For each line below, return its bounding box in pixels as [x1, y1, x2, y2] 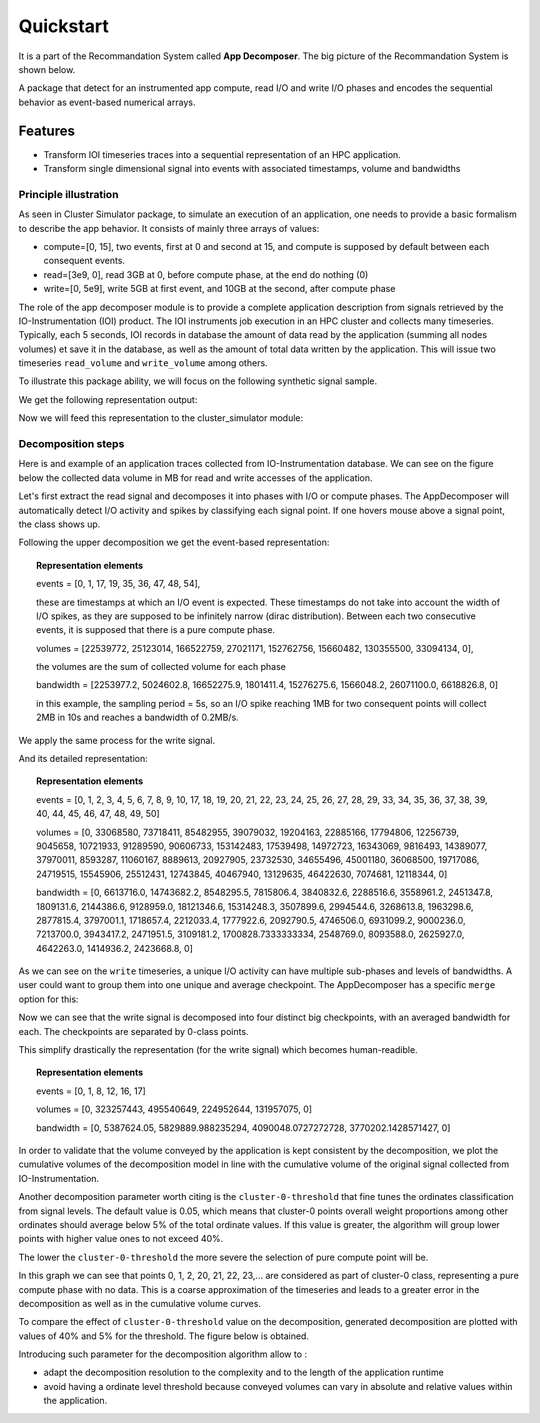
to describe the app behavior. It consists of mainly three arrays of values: [18, 222, 320, 234]
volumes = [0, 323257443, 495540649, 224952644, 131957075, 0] [36, 1103, 313, 1115]
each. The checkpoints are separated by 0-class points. [18, 1025, 249, 1037]
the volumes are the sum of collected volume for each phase [36, 661, 287, 673]
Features [18, 122, 75, 139]
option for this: [18, 993, 79, 1005]
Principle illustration [18, 187, 119, 201]
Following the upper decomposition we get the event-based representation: [18, 536, 330, 549]
